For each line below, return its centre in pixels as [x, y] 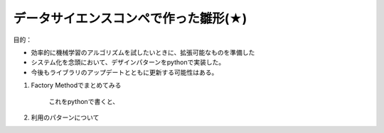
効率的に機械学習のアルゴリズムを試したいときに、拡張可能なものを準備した [143, 52]
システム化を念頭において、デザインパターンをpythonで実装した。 [128, 62]
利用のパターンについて [65, 117]
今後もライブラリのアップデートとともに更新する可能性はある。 [124, 72]
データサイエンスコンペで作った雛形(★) [130, 18]
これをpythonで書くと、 [84, 101]
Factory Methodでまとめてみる [76, 86]
